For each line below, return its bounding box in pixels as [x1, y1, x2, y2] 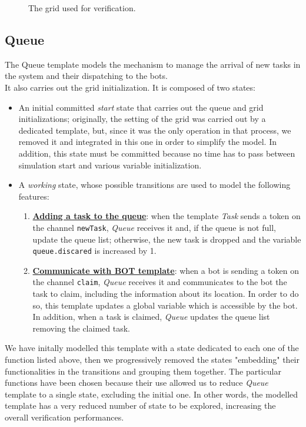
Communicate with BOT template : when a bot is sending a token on [32, 264, 300, 276]
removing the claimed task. [32, 322, 130, 334]
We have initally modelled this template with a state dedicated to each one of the [5, 342, 299, 354]
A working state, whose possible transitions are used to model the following [18, 178, 291, 191]
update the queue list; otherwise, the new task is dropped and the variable [32, 233, 301, 245]
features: [18, 190, 49, 202]
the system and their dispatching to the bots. [5, 69, 168, 82]
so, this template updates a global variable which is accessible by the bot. [32, 299, 298, 311]
